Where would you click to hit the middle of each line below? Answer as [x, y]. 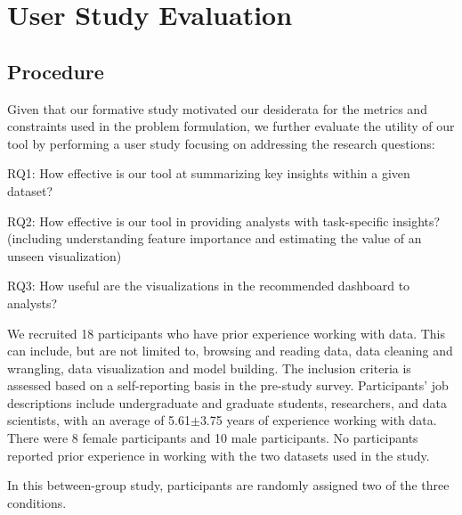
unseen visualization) [65, 255]
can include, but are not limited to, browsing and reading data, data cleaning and [230, 351]
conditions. [37, 502]
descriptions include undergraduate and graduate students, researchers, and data [227, 402]
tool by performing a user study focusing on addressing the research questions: [221, 143]
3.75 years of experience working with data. [318, 420]
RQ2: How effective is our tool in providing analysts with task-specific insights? [224, 221]
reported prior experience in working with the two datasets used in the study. [219, 455]
